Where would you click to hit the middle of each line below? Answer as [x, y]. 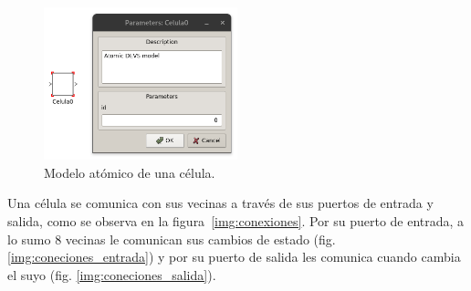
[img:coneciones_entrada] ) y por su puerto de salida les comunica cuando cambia [234, 257]
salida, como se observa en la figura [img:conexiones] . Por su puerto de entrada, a [236, 221]
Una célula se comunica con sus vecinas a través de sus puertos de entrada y [220, 203]
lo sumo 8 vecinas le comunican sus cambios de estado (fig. [172, 239]
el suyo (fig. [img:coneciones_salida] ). [112, 274]
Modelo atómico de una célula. [130, 172]
